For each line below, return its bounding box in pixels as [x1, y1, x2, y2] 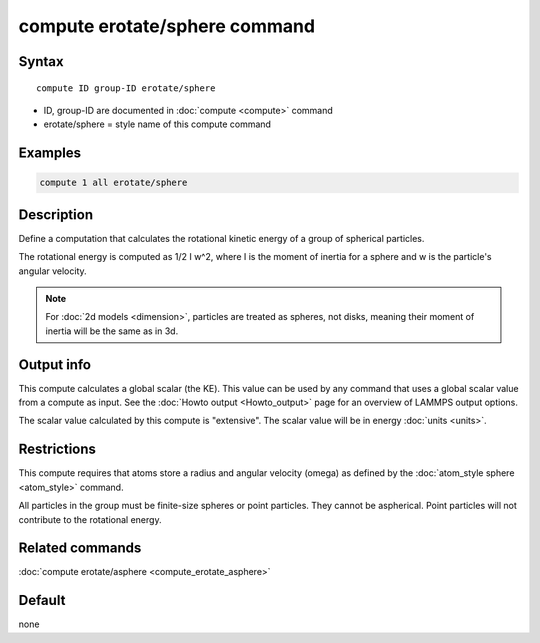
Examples [18, 145, 82, 162]
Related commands [18, 540, 142, 557]
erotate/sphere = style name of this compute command [43, 118, 272, 130]
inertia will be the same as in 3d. [45, 325, 179, 337]
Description [18, 206, 94, 223]
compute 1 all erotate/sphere [39, 177, 188, 189]
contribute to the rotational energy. [18, 513, 162, 525]
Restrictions [18, 441, 97, 458]
